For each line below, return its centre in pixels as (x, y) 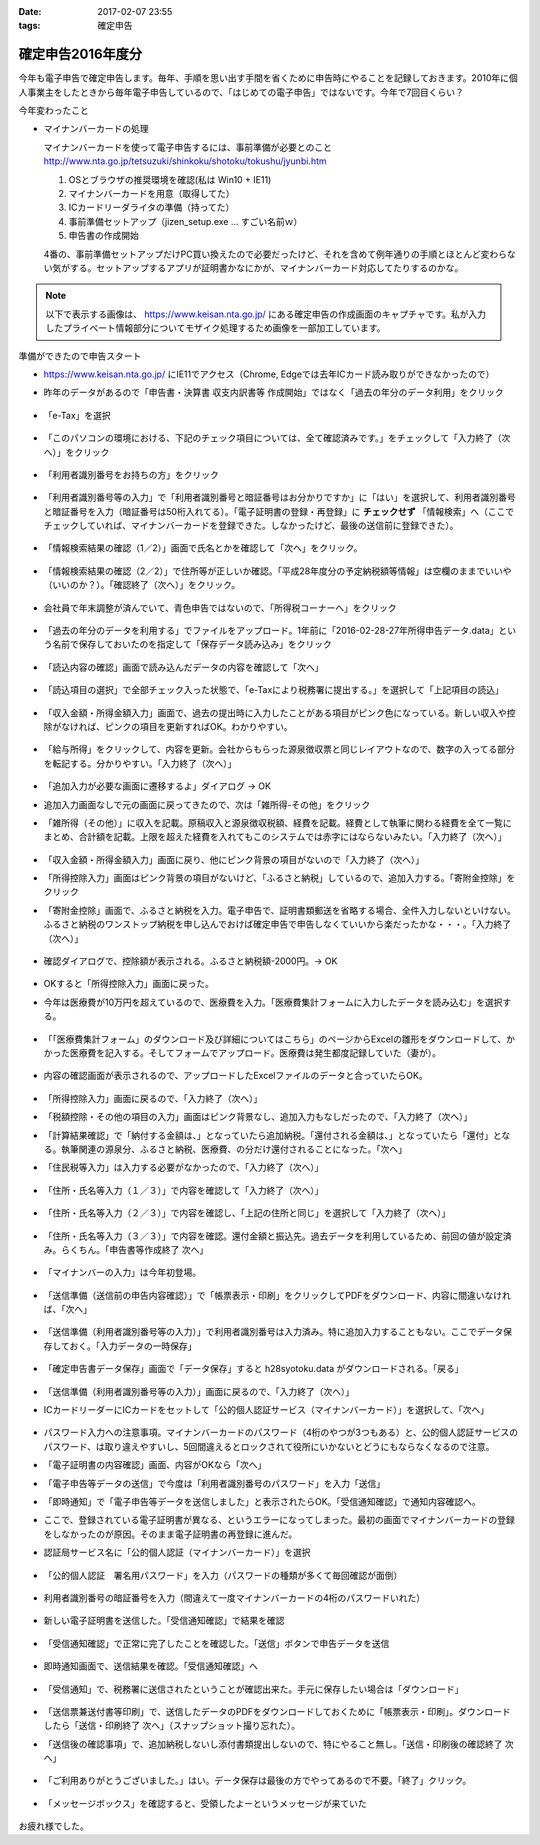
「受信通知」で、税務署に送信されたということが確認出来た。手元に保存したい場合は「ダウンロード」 (253, 1689)
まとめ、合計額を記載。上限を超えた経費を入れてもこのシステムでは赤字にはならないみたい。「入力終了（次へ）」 (275, 837)
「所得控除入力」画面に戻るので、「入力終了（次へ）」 (153, 1098)
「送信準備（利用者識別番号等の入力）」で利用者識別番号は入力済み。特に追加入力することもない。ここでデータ (273, 1332)
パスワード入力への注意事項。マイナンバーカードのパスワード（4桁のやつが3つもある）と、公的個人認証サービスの (281, 1432)
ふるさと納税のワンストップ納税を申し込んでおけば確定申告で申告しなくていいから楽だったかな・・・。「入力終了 (277, 924)
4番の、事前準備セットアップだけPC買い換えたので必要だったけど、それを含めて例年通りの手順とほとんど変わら (275, 254)
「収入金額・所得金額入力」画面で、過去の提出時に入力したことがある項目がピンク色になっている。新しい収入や (275, 712)
